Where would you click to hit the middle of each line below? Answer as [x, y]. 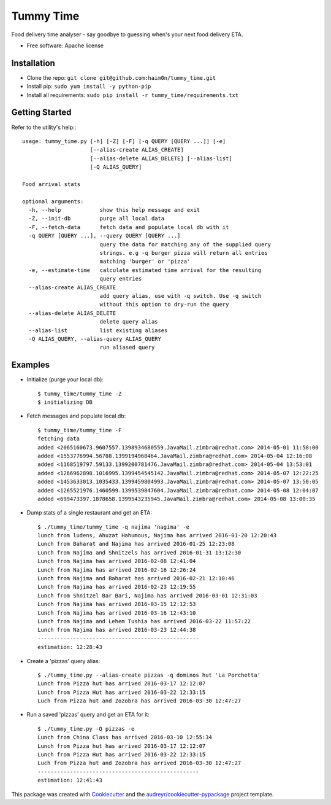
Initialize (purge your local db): [65, 379]
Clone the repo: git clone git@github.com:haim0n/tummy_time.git [121, 77]
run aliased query [127, 348]
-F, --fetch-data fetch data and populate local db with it [129, 227]
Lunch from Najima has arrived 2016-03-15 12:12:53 [117, 604]
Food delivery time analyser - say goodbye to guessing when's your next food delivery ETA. [127, 34]
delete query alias [129, 322]
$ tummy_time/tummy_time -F [80, 430]
